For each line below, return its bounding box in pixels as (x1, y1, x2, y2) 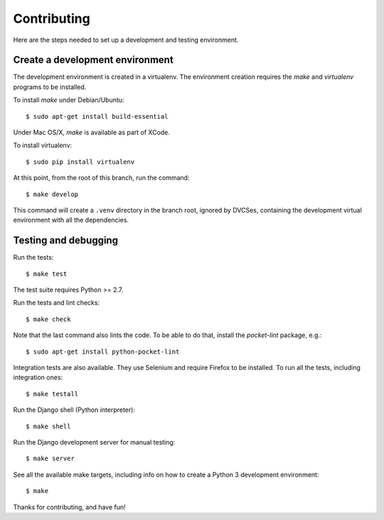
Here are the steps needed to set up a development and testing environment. (13, 36, 239, 44)
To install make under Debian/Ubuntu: (13, 96, 124, 105)
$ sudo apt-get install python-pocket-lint (26, 347, 180, 356)
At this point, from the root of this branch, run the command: (13, 174, 190, 182)
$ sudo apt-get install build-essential (26, 112, 169, 120)
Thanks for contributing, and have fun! (13, 502, 126, 511)
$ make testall (26, 390, 79, 398)
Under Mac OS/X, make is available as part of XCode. (13, 128, 171, 137)
